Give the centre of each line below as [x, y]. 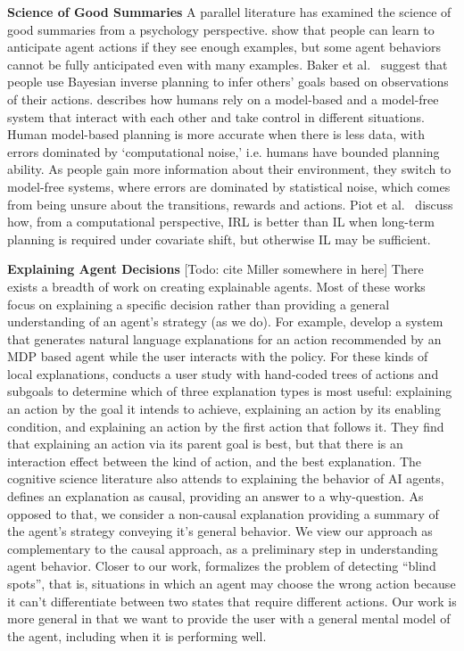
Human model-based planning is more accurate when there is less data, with [216, 134]
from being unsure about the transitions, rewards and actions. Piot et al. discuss [230, 204]
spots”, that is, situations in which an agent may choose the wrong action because [232, 583]
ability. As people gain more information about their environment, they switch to [229, 169]
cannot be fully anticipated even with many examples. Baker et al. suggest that [228, 64]
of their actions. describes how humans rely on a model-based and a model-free [223, 99]
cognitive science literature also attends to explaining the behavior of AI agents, [226, 478]
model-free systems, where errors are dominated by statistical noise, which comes [229, 186]
